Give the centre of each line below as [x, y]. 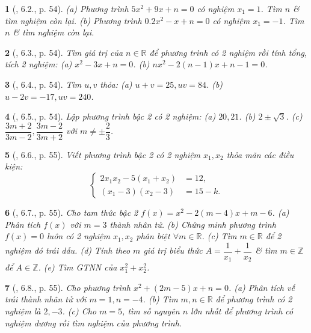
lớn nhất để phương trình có [242, 311]
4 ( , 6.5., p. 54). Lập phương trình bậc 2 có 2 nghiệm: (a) [110, 116]
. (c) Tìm [219, 236]
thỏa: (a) [116, 84]
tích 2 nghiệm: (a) [38, 64]
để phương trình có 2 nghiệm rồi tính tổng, [228, 52]
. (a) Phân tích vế [261, 287]
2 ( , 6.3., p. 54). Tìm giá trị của [64, 52]
